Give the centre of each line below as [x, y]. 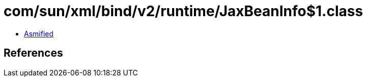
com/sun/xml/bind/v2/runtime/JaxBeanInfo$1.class [183, 11]
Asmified [39, 33]
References [33, 53]
